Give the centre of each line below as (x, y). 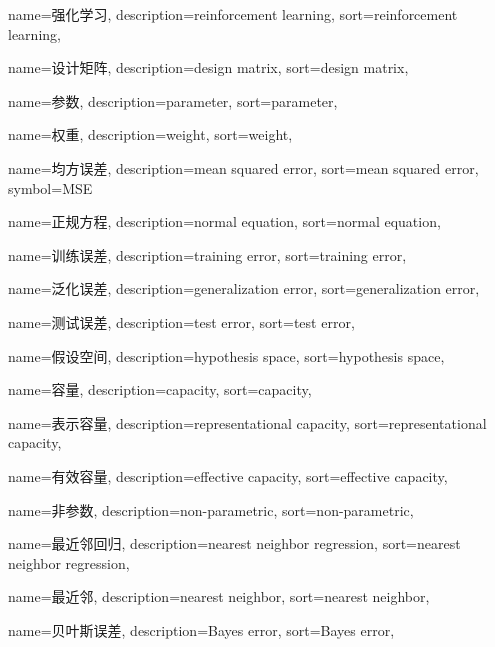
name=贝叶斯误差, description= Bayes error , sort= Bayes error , (201, 629)
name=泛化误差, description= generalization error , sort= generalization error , (244, 288)
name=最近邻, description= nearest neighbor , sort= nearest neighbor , (219, 596)
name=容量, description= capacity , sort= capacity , (160, 389)
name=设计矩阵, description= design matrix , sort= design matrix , (208, 67)
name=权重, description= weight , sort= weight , (150, 134)
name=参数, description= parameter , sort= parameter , (173, 100)
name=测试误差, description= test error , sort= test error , (181, 321)
